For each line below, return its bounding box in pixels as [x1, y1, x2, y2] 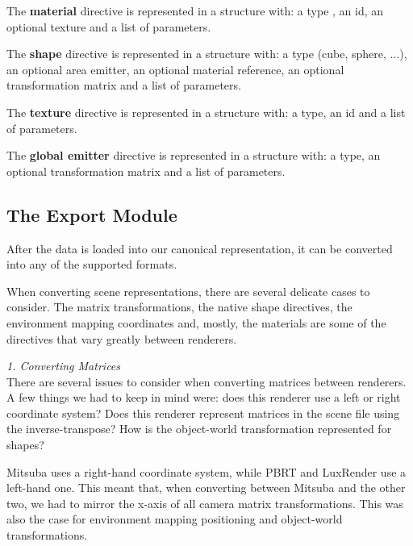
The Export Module [6, 202, 177, 227]
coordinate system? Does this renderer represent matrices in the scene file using [6, 404, 400, 421]
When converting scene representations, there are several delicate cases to [6, 282, 370, 299]
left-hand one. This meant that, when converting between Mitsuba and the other [6, 479, 406, 496]
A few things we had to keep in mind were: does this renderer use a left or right [6, 389, 401, 406]
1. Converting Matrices [6, 357, 121, 374]
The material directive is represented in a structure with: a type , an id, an [6, 2, 384, 19]
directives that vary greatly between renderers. [6, 330, 237, 347]
